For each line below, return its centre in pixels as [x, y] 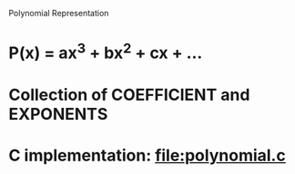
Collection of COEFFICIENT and [129, 95]
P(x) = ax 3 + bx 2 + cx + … [106, 52]
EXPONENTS [58, 114]
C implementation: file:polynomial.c [147, 155]
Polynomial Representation [59, 13]
